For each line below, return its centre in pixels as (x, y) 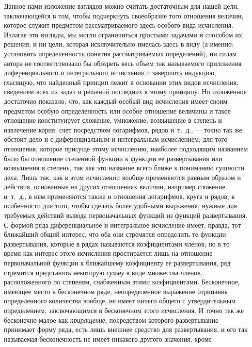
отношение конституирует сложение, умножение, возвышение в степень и (113, 120)
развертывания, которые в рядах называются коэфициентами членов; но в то (117, 243)
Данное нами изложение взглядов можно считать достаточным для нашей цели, (121, 6)
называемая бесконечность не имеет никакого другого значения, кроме (108, 339)
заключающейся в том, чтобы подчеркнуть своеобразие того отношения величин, (124, 15)
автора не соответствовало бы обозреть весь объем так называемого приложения (123, 63)
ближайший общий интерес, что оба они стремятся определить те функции (115, 234)
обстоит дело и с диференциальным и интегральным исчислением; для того (116, 139)
